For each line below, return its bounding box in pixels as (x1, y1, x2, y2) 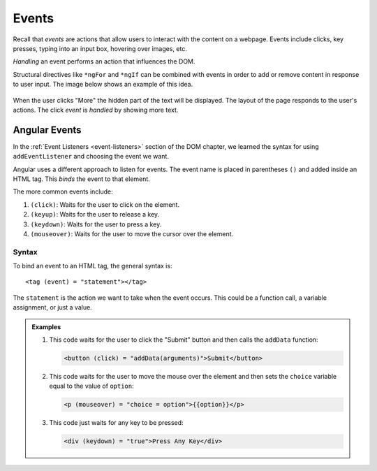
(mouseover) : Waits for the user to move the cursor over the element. (30, 229, 234, 238)
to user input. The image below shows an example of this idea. (13, 80, 193, 89)
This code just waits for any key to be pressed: (49, 419, 184, 427)
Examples (31, 322, 61, 331)
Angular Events (13, 124, 82, 136)
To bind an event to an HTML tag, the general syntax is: (13, 262, 172, 270)
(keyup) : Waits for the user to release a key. (30, 210, 160, 219)
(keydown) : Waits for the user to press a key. (30, 220, 162, 229)
